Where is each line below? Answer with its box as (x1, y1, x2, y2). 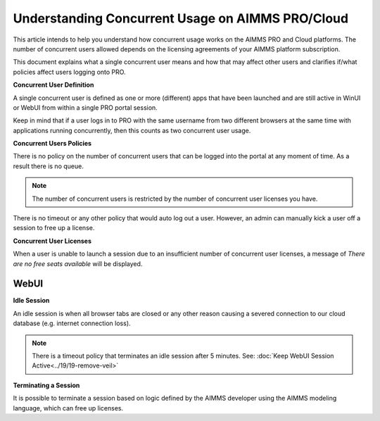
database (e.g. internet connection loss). (13, 319, 131, 327)
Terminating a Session (13, 381, 80, 389)
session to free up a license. (13, 224, 95, 232)
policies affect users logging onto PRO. (13, 68, 126, 76)
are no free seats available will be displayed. (13, 259, 143, 268)
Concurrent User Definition (13, 81, 94, 89)
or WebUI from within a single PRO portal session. (13, 103, 158, 112)
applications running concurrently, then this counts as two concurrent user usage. (13, 126, 251, 134)
